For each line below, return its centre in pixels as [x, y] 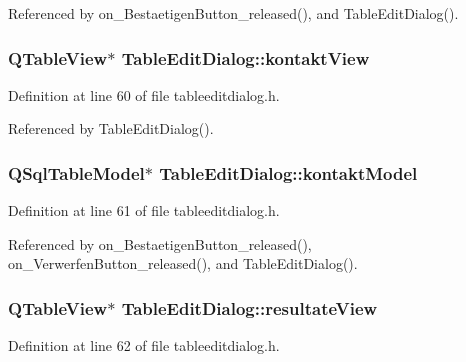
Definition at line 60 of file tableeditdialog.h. [144, 94]
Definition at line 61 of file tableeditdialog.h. [144, 210]
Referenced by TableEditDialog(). [111, 128]
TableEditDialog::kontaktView [245, 57]
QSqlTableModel [76, 172]
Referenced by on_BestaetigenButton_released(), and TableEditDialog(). [233, 13]
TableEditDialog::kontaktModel [288, 172]
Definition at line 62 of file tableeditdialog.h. [144, 345]
